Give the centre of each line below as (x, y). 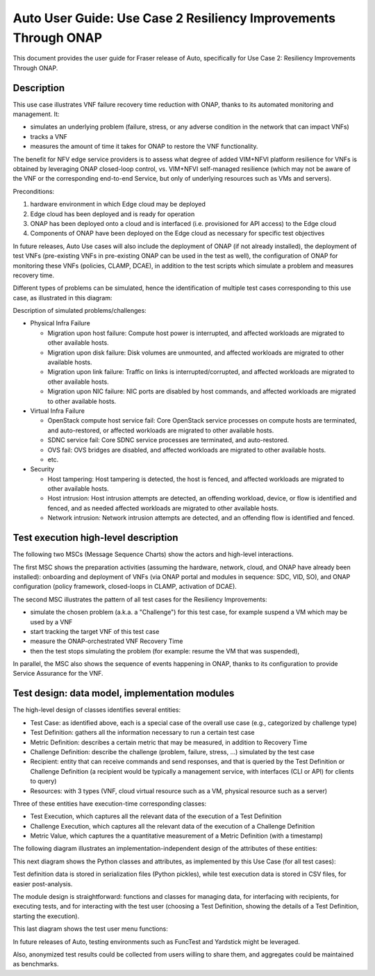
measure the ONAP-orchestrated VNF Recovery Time (107, 641)
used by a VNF (51, 621)
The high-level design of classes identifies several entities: (97, 710)
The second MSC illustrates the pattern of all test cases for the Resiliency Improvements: (140, 599)
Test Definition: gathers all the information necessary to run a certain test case (142, 733)
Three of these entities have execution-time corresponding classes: (110, 804)
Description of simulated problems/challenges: (80, 311)
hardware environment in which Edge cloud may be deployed (118, 204)
